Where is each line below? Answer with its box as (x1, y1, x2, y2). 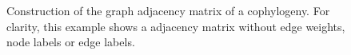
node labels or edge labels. (6, 33, 135, 50)
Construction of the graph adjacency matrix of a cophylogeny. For (6, 2, 330, 18)
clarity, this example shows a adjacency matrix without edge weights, (6, 18, 345, 34)
